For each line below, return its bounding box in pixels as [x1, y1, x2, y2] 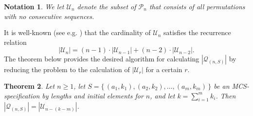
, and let [150, 90, 175, 100]
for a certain [145, 64, 182, 75]
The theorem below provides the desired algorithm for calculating [4, 54, 199, 64]
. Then [216, 90, 236, 100]
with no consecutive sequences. [4, 11, 94, 21]
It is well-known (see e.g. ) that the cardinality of [4, 27, 151, 38]
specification [4, 90, 40, 100]
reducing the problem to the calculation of [4, 64, 130, 75]
